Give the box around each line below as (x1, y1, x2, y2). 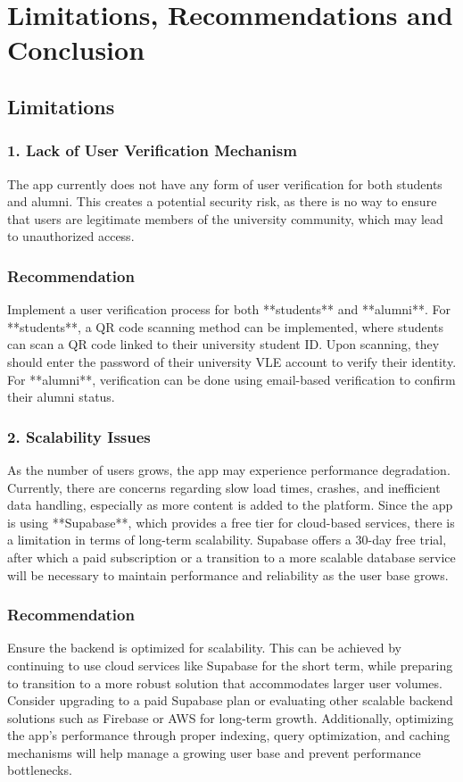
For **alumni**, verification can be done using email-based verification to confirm (7, 370, 456, 388)
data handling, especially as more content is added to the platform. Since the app (7, 495, 453, 514)
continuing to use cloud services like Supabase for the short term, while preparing (7, 655, 453, 674)
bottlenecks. (7, 761, 72, 779)
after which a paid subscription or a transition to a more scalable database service (7, 547, 456, 566)
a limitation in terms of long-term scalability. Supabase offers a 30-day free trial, (7, 530, 447, 549)
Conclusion (7, 31, 145, 68)
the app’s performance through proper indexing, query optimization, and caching (7, 726, 451, 745)
